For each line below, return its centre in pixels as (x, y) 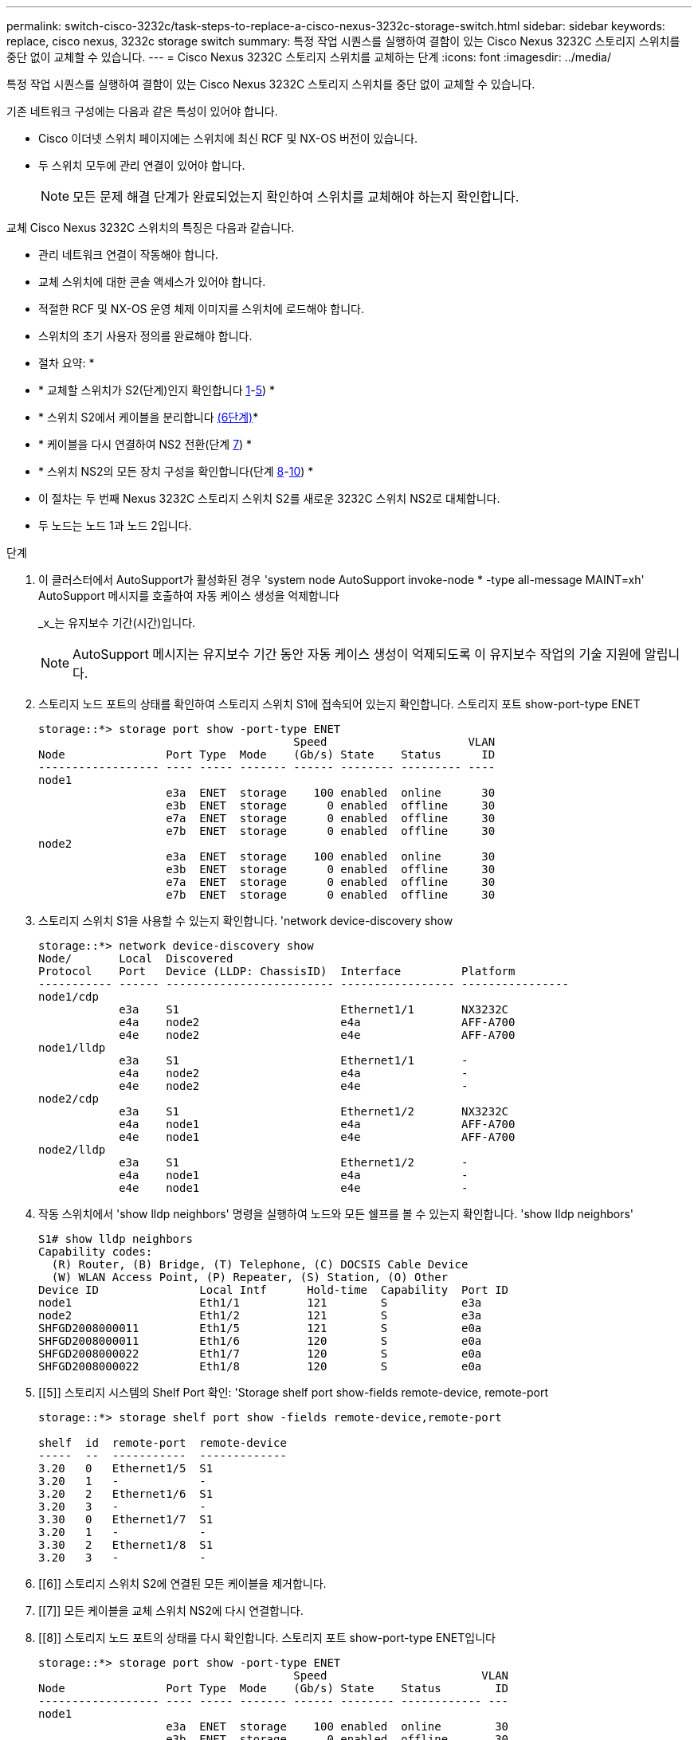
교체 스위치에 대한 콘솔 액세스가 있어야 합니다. (152, 282)
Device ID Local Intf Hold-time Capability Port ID (274, 1290)
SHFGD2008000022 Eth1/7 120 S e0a (260, 1354)
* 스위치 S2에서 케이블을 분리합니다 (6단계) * (149, 417)
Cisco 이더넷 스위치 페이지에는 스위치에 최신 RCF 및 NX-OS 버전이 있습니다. (228, 138)
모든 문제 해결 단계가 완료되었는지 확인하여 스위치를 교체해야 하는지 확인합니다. (296, 197)
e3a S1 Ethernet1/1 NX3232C (314, 1009)
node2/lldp (72, 1150)
